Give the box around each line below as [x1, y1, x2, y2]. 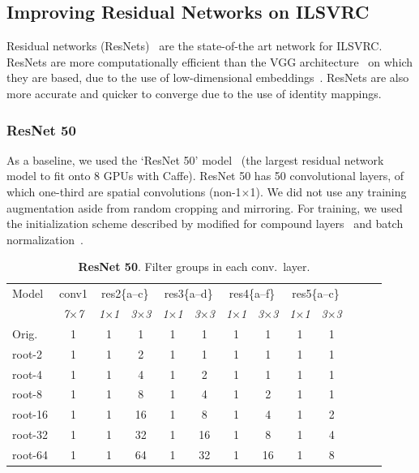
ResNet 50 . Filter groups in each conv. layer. [78, 258, 310, 275]
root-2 [12, 345, 42, 362]
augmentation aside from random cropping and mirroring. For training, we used [6, 199, 403, 216]
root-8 [12, 385, 42, 402]
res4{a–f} [229, 285, 276, 302]
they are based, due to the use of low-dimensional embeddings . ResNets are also [6, 69, 409, 86]
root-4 [12, 365, 42, 382]
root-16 [12, 406, 48, 423]
